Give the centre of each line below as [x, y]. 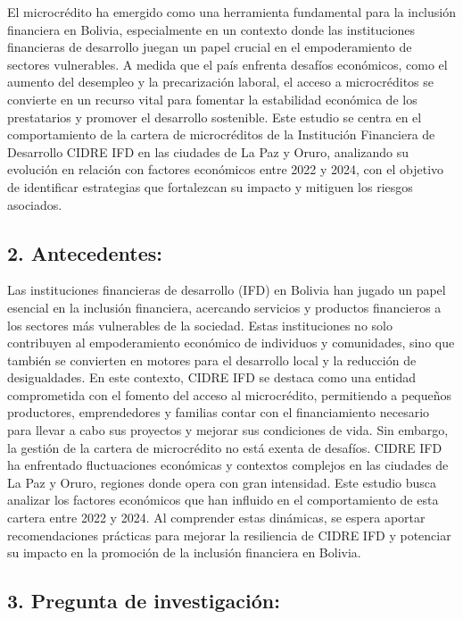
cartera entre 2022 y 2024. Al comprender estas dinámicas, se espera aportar [216, 518]
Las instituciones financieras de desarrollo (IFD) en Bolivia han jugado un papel [227, 290]
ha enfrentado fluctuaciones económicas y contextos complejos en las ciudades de [228, 465]
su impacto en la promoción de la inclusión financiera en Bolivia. [184, 552]
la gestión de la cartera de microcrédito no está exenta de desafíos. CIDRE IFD [225, 447]
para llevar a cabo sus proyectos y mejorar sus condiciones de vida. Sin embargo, [228, 430]
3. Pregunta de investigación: [144, 601]
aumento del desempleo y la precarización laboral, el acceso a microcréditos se [220, 82]
